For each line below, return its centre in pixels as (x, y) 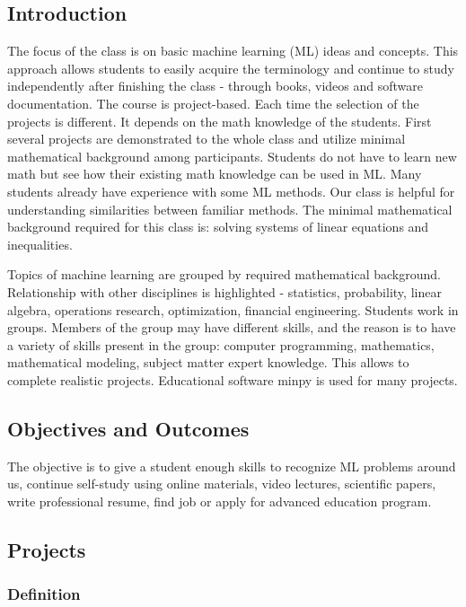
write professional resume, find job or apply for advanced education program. (220, 501)
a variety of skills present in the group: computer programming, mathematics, (221, 344)
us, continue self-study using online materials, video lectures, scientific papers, (222, 484)
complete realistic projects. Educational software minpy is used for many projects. (233, 379)
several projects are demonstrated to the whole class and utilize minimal (207, 139)
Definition (44, 594)
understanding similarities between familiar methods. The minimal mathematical (230, 209)
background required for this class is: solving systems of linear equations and (218, 227)
